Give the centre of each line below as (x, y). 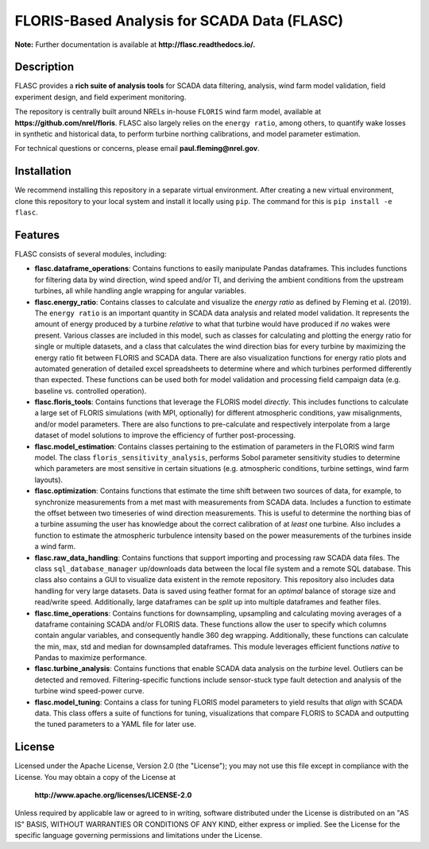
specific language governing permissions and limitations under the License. (138, 835)
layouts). (49, 480)
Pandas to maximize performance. (91, 658)
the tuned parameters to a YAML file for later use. (115, 724)
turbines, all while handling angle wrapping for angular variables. (140, 291)
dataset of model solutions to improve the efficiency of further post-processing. (165, 435)
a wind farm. (55, 546)
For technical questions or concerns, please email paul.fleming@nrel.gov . (137, 149)
